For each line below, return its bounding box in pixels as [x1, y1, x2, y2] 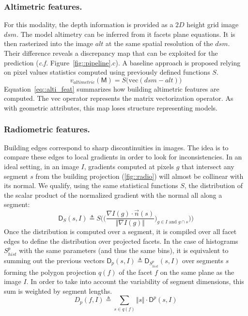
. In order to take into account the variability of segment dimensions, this [26, 276, 244, 286]
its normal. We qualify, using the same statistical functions [4, 180, 178, 190]
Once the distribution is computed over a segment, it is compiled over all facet [4, 226, 237, 237]
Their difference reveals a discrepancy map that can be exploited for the [4, 48, 218, 58]
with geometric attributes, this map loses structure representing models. [4, 102, 217, 112]
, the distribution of [184, 180, 243, 190]
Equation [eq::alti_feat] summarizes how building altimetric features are [4, 83, 219, 94]
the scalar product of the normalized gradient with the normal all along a [4, 190, 222, 200]
